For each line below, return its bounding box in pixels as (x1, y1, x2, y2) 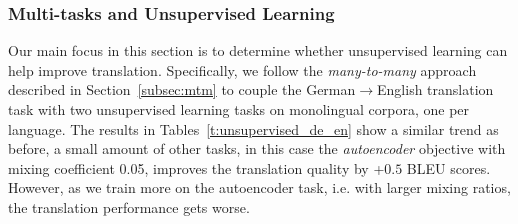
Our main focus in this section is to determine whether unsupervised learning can (8, 40, 508, 61)
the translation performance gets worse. (8, 196, 250, 217)
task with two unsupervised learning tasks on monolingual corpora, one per (8, 99, 470, 119)
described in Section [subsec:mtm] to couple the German (8, 79, 356, 100)
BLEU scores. (406, 157, 491, 178)
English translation (377, 79, 494, 100)
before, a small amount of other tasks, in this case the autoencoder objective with (8, 138, 506, 159)
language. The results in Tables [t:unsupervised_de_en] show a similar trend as (8, 118, 499, 139)
